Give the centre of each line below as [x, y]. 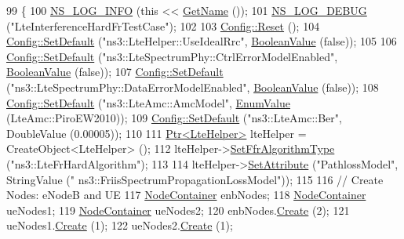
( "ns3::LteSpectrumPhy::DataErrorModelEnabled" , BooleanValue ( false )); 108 [193, 87]
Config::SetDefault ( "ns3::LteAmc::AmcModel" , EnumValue [148, 102]
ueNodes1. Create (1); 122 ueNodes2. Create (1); [120, 225]
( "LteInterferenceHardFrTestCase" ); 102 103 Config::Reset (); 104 [163, 25]
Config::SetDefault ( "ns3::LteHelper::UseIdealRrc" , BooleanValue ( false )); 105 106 [202, 41]
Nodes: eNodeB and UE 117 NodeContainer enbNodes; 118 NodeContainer [186, 195]
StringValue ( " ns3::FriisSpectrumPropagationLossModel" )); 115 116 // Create [195, 179]
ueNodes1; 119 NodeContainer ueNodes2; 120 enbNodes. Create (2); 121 [178, 210]
